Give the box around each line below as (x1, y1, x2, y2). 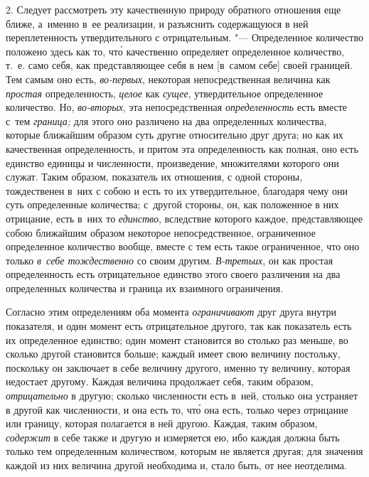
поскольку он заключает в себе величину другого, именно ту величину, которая (6, 360, 351, 375)
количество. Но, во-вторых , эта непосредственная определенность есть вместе (6, 100, 348, 114)
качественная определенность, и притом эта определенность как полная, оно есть (6, 141, 358, 156)
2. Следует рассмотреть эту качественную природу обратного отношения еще (6, 2, 341, 16)
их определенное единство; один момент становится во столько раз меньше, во (6, 332, 348, 347)
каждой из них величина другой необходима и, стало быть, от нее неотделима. (6, 458, 347, 472)
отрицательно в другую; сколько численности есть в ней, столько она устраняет (6, 388, 358, 403)
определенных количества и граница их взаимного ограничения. (6, 280, 284, 295)
